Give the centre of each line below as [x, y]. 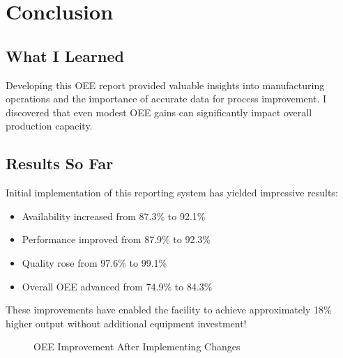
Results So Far [60, 163]
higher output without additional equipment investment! [126, 323]
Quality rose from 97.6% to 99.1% [94, 262]
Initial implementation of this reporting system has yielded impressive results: [172, 193]
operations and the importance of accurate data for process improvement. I [166, 99]
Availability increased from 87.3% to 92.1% [114, 216]
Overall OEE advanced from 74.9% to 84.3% [117, 286]
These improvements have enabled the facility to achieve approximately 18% [169, 310]
